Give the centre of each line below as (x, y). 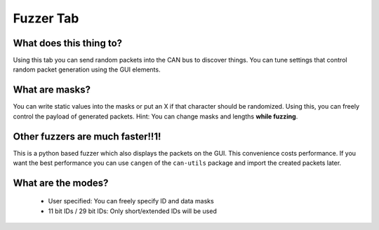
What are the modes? (61, 183)
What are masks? (52, 90)
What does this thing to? (68, 43)
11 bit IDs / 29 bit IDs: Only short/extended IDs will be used (132, 211)
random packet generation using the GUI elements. (87, 69)
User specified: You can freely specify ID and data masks (131, 201)
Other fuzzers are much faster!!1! (87, 136)
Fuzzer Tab (46, 18)
